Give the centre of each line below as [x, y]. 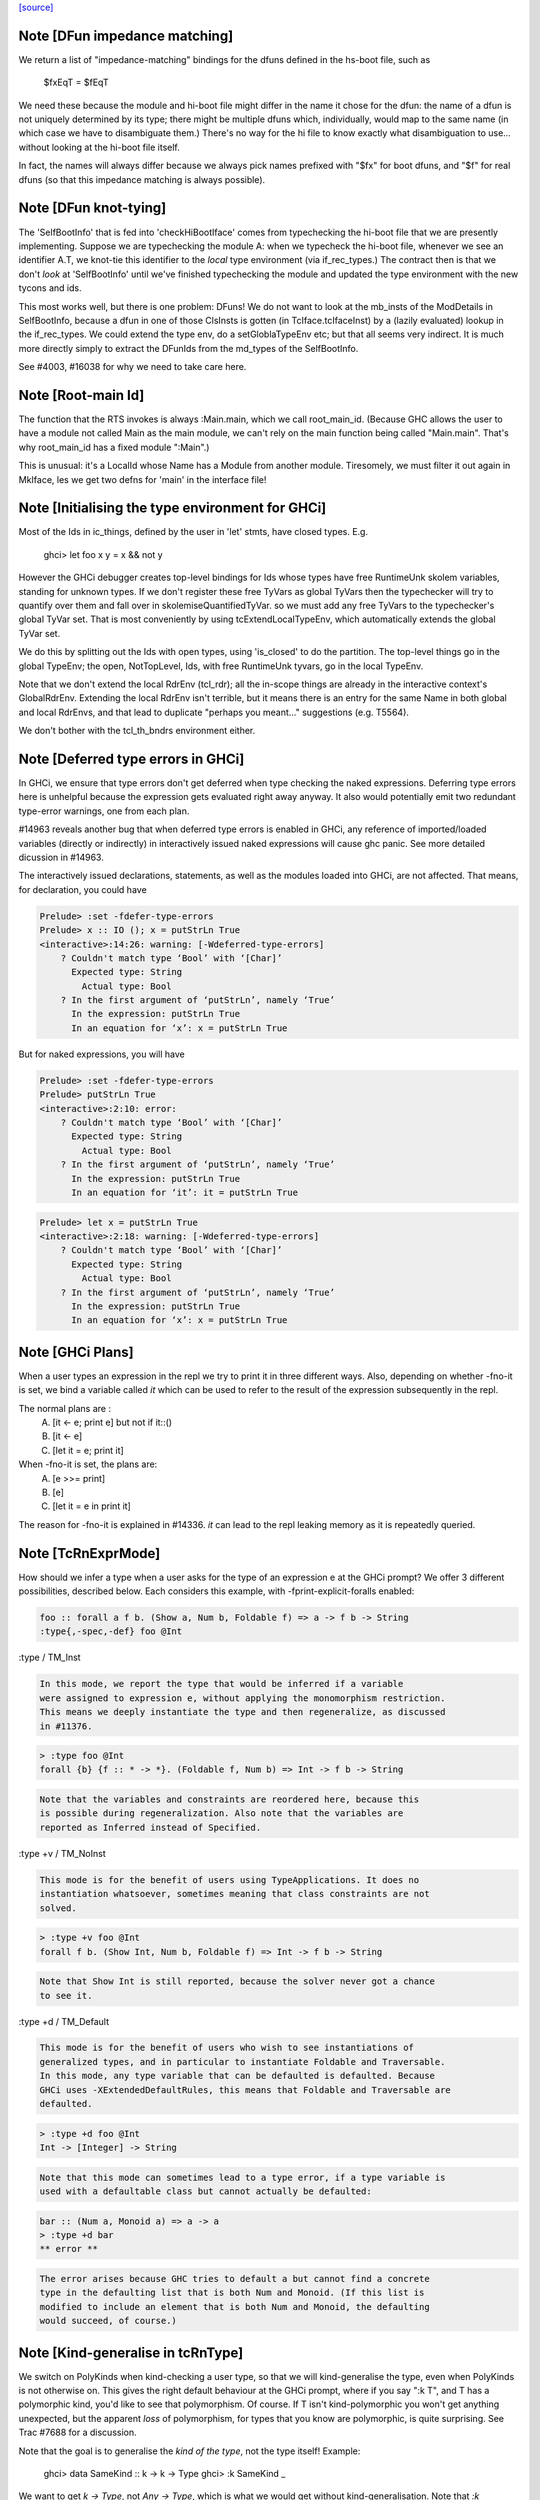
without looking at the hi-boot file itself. [99, 147]
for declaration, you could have [82, 889]
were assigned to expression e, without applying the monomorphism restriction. [242, 1698]
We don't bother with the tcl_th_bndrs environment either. [137, 731]
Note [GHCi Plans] [76, 1351]
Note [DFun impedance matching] [126, 35]
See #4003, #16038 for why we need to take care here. [132, 367]
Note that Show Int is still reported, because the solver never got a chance [237, 1981]
